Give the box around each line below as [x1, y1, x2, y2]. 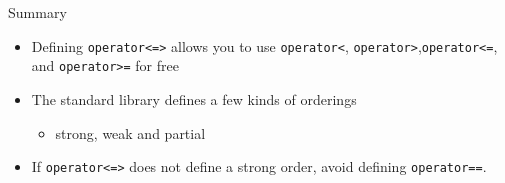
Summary [8, 2, 67, 22]
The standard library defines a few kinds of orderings [31, 88, 357, 109]
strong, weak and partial [55, 122, 206, 143]
